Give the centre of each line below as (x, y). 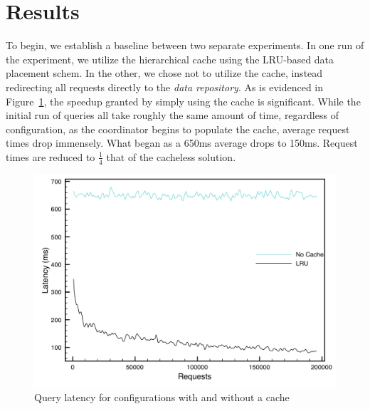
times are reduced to (51, 156)
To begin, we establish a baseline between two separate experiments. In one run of (185, 45)
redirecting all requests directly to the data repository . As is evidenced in (165, 87)
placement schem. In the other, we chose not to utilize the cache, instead (164, 73)
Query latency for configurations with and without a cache (162, 397)
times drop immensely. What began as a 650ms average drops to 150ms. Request (182, 143)
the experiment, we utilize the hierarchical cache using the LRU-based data (170, 59)
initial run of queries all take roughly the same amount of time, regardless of (172, 115)
